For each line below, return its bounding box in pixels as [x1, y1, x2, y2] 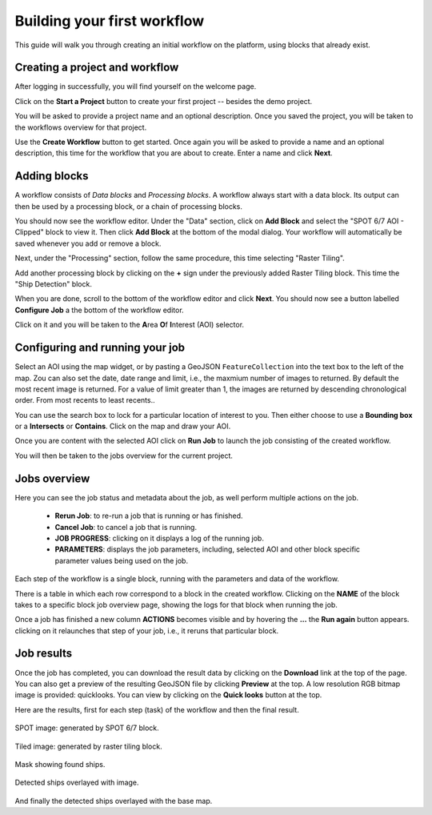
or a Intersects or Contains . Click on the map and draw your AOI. [14, 421, 231, 432]
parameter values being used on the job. [54, 556, 188, 565]
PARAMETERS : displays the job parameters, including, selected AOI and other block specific [54, 544, 360, 554]
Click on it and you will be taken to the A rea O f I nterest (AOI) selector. [14, 320, 244, 330]
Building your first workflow [14, 12, 205, 30]
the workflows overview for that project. [14, 122, 147, 132]
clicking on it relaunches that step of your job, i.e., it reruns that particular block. [14, 625, 279, 636]
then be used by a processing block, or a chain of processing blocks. [14, 201, 243, 211]
